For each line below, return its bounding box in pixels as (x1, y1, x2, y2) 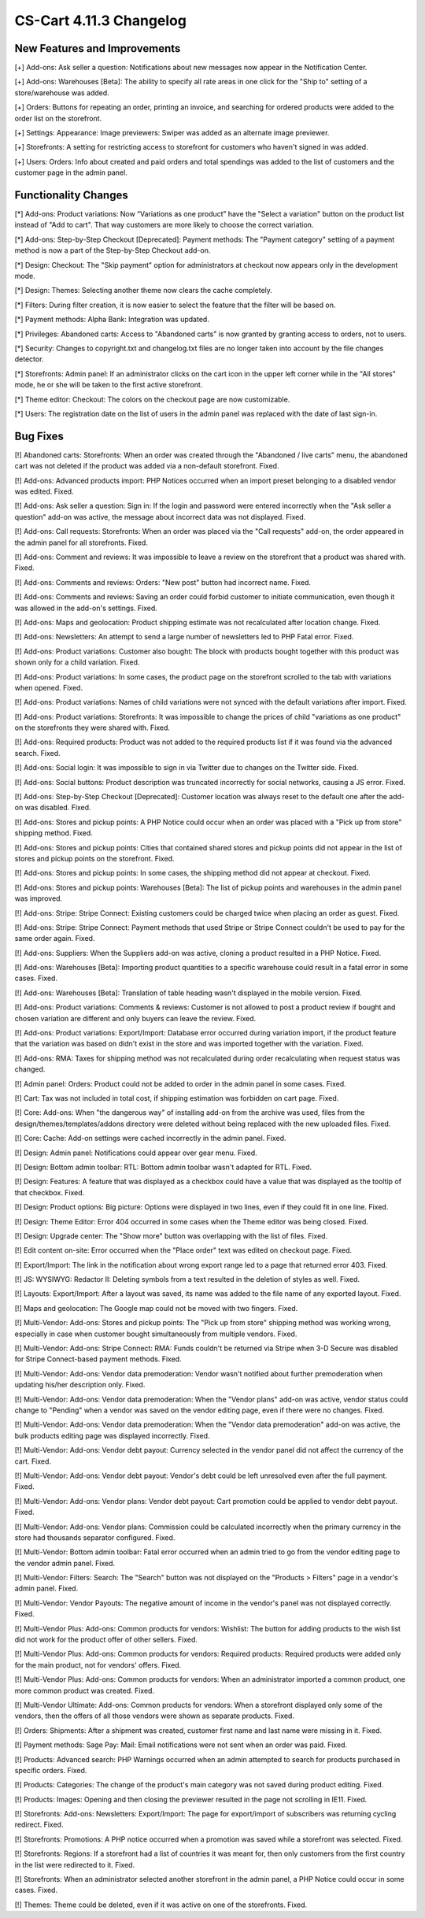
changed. (14, 1065, 46, 1074)
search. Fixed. (14, 748, 61, 757)
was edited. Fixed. (14, 487, 74, 496)
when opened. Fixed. (14, 683, 83, 692)
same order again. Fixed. (14, 934, 95, 943)
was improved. (14, 894, 63, 903)
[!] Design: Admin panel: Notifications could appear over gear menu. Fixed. (14, 1148, 257, 1157)
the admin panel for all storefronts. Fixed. (14, 538, 149, 547)
